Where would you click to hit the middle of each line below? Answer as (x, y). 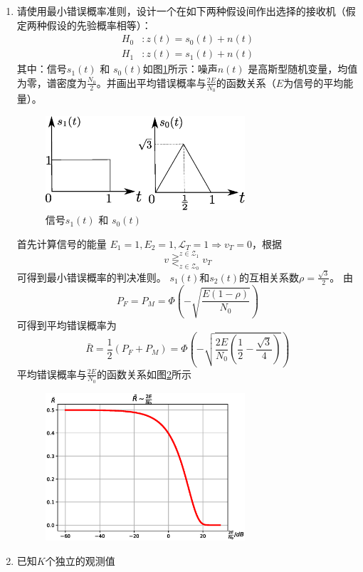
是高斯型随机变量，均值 (303, 69)
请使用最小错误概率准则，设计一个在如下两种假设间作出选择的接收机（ (181, 11)
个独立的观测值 (80, 560)
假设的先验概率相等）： (99, 25)
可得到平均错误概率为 (67, 324)
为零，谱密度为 (52, 82)
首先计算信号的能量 (62, 243)
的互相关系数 (269, 277)
